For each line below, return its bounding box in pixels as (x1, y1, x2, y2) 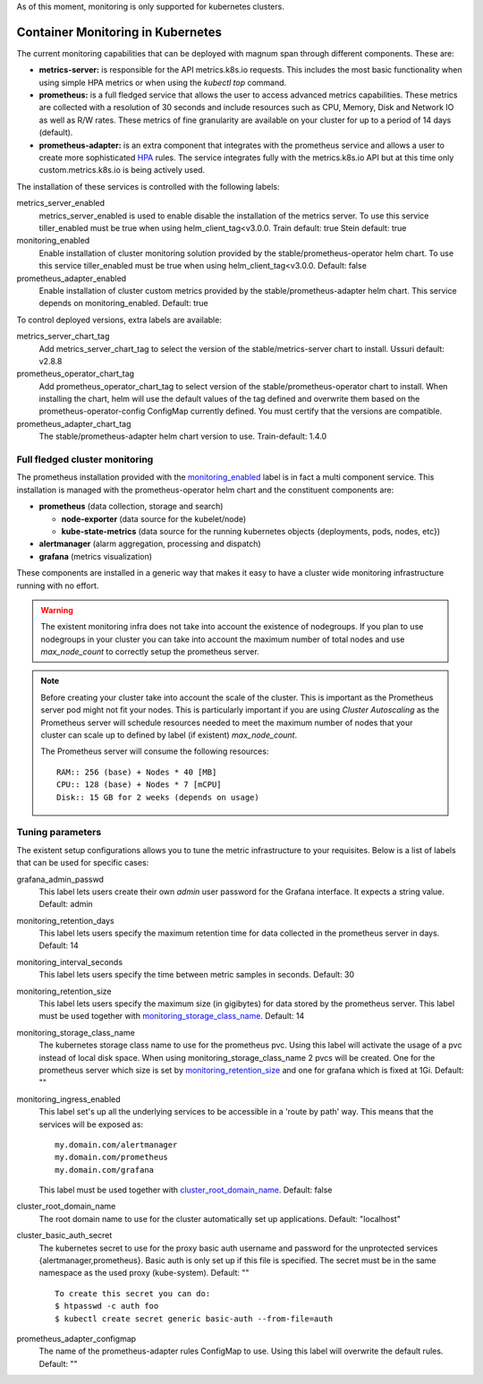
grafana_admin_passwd (16, 874, 105, 884)
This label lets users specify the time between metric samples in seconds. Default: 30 (38, 970, 355, 980)
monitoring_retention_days (16, 915, 115, 926)
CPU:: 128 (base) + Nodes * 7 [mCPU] (56, 780, 223, 790)
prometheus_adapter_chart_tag (16, 418, 131, 429)
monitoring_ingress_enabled (16, 1093, 121, 1105)
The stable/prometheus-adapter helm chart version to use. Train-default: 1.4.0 (38, 431, 327, 442)
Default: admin (38, 899, 93, 910)
